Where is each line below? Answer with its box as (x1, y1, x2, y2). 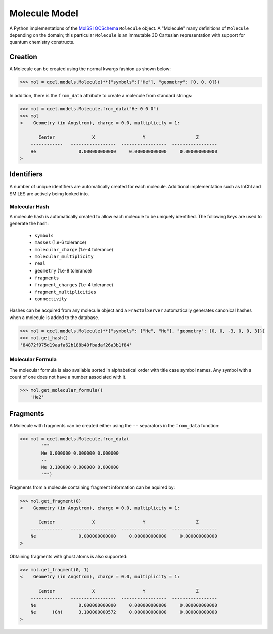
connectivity (34, 296, 67, 302)
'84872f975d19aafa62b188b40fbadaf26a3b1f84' (20, 342, 132, 348)
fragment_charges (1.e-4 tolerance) (34, 282, 114, 288)
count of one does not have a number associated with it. (9, 374, 127, 380)
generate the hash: (9, 220, 49, 227)
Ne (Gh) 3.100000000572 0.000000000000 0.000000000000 (30, 609, 217, 615)
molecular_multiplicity (34, 253, 94, 259)
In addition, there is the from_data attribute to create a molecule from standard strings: (9, 93, 193, 99)
